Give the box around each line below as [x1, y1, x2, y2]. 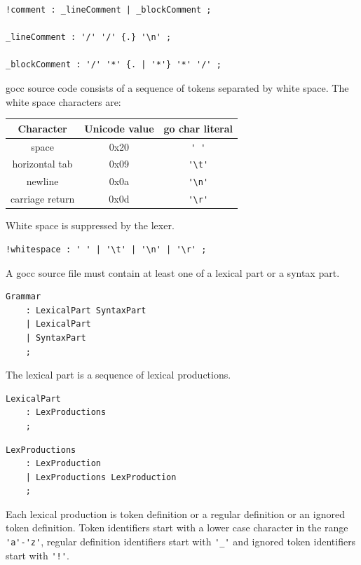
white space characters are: [6, 94, 121, 109]
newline [26, 174, 59, 189]
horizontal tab [12, 156, 73, 171]
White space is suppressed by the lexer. [6, 218, 175, 233]
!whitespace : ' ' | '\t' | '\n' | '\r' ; [6, 244, 207, 254]
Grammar [6, 292, 41, 302]
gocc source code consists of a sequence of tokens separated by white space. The [6, 80, 349, 95]
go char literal [163, 121, 233, 135]
